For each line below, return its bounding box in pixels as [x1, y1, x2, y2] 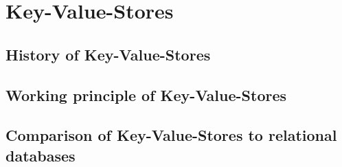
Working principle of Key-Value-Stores [5, 84, 287, 105]
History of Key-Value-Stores [5, 43, 211, 65]
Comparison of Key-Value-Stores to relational [5, 124, 337, 146]
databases [5, 144, 76, 166]
